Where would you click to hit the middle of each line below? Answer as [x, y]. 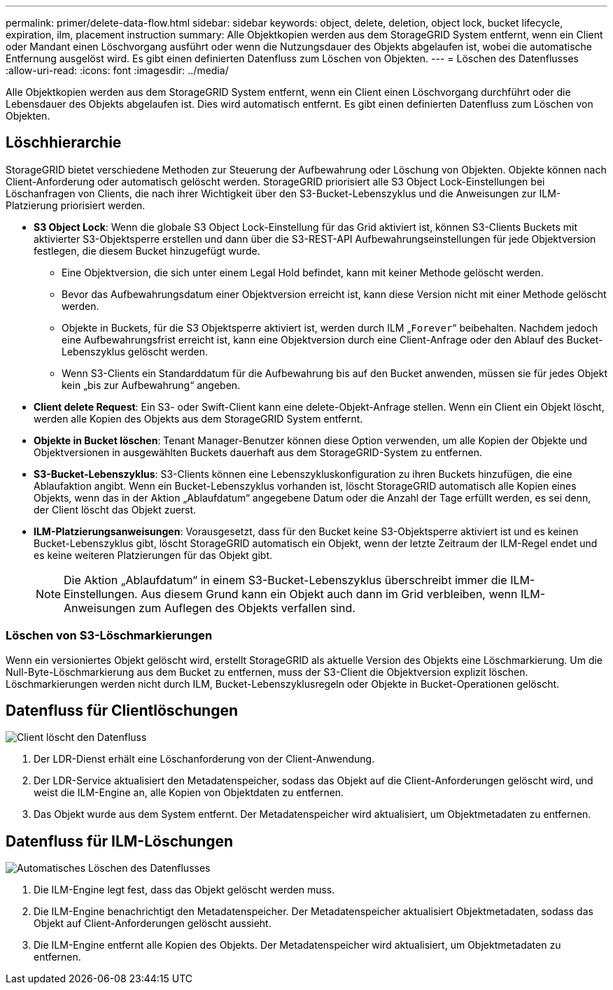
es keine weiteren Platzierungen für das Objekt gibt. [153, 555]
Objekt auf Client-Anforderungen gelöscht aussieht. [153, 924]
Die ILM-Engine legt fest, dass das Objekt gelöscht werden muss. [184, 890]
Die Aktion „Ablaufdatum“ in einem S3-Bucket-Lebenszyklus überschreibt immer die [286, 580]
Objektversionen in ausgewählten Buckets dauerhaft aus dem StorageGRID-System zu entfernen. [258, 452]
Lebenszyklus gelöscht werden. [135, 351]
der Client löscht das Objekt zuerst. [115, 509]
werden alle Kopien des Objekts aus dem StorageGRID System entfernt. [198, 418]
